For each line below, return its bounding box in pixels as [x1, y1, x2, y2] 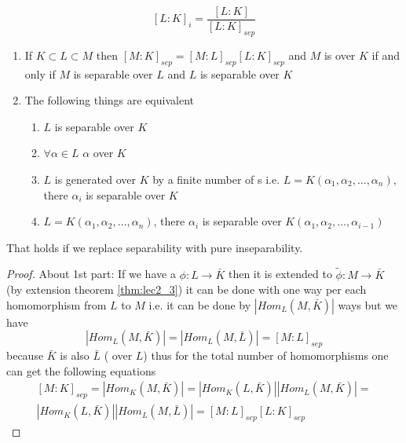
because [6, 347, 44, 364]
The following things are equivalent [24, 92, 194, 108]
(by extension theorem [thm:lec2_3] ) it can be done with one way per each [6, 281, 367, 298]
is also [60, 347, 90, 364]
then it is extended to [228, 265, 332, 282]
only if [24, 65, 56, 82]
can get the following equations [6, 362, 156, 379]
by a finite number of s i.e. [152, 171, 280, 188]
